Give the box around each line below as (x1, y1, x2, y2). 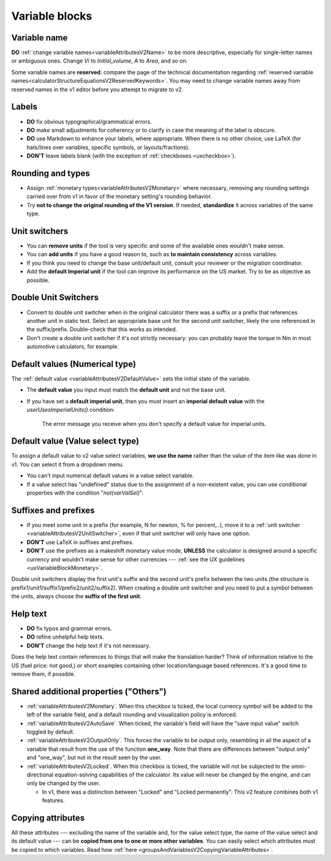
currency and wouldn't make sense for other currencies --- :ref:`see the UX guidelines (26, 555, 245, 563)
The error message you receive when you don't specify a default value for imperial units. (42, 420, 267, 427)
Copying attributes (11, 813, 85, 823)
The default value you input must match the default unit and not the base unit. (26, 386, 226, 393)
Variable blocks (11, 9, 93, 23)
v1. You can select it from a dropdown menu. (11, 460, 124, 468)
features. (42, 797, 65, 804)
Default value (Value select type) (11, 436, 139, 447)
